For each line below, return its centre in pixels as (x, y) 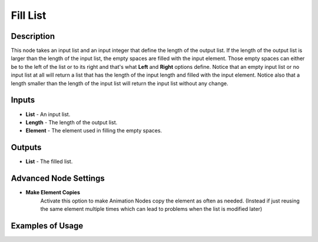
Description (33, 36)
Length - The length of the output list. (72, 122)
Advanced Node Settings (58, 179)
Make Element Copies (53, 193)
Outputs (26, 147)
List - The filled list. (49, 161)
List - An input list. (48, 114)
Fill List (29, 15)
